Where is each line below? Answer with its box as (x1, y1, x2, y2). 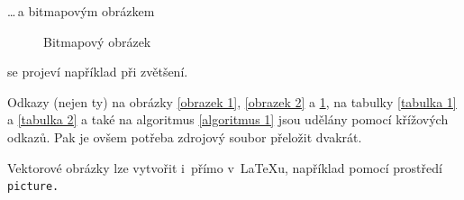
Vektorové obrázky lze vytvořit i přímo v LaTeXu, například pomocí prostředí (7, 158, 442, 177)
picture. (7, 180, 59, 194)
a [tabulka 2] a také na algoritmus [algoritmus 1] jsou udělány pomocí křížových (7, 110, 449, 129)
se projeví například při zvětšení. (7, 62, 188, 81)
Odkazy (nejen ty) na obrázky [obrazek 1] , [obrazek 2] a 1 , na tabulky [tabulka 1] (7, 92, 457, 111)
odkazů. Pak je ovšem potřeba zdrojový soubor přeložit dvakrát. (7, 127, 362, 146)
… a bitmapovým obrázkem (7, 2, 155, 20)
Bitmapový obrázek (43, 32, 151, 50)
